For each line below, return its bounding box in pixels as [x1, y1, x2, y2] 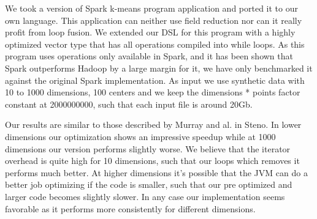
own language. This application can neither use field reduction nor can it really [5, 13, 302, 26]
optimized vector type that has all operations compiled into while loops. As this [5, 37, 305, 50]
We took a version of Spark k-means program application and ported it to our [5, 2, 298, 14]
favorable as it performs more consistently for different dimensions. [5, 202, 256, 215]
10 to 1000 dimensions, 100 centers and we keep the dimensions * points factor [5, 86, 300, 98]
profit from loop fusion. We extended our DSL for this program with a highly [5, 26, 296, 39]
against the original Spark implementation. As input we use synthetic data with [5, 73, 305, 86]
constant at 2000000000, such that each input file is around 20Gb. [5, 97, 253, 110]
